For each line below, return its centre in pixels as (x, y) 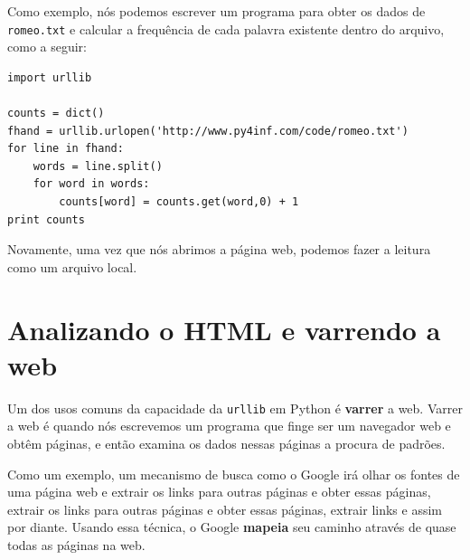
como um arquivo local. (72, 266)
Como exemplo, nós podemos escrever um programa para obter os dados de (216, 11)
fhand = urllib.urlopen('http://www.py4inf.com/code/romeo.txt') (208, 131)
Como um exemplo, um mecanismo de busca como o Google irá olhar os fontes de (234, 474)
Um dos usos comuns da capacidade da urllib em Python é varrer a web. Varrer (235, 408)
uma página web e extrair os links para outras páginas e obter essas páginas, (219, 492)
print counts (46, 219)
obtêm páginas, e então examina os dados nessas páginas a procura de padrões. (226, 443)
